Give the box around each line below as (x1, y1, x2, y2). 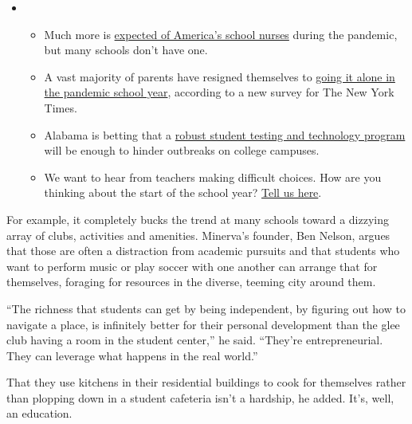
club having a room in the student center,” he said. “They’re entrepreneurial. (6, 332, 383, 348)
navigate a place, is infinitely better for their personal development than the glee (6, 316, 400, 332)
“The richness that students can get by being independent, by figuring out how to (6, 300, 406, 316)
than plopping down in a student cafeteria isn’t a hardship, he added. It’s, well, (6, 389, 394, 406)
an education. (6, 405, 73, 422)
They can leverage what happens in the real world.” (6, 347, 258, 363)
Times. (44, 99, 77, 116)
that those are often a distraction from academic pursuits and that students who (6, 242, 400, 259)
